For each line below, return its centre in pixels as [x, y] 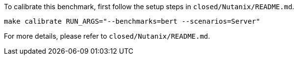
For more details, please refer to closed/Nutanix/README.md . [107, 36]
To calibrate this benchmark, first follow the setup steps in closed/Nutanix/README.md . [149, 7]
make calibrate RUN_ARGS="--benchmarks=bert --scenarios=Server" [132, 21]
